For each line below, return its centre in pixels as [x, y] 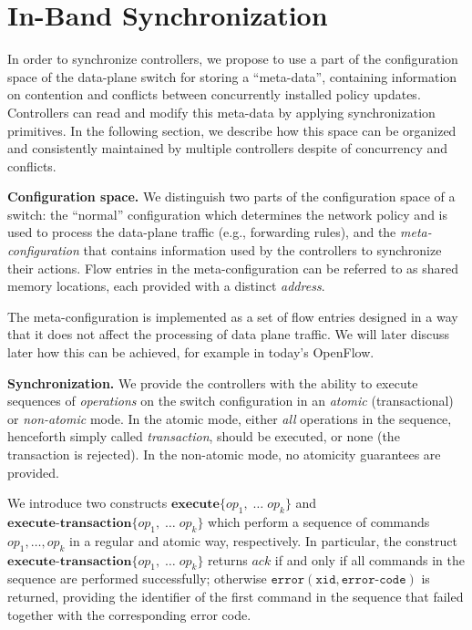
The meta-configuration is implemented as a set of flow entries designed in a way [233, 316]
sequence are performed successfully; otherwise [137, 578]
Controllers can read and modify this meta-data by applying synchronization [221, 112]
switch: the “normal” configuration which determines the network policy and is [227, 214]
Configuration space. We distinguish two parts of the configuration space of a [231, 196]
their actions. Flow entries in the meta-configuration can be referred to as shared [233, 268]
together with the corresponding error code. [129, 614]
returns [228, 559]
